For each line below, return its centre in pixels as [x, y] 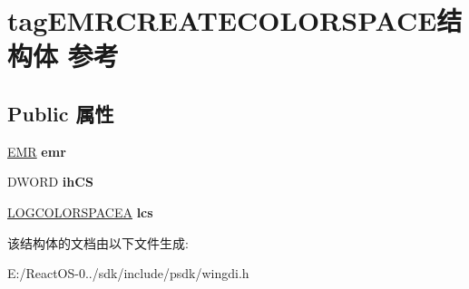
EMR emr [37, 151]
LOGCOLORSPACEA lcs [80, 212]
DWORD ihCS [50, 182]
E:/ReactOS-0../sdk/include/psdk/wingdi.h [128, 273]
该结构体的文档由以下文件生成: [98, 242]
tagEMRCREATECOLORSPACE [222, 20]
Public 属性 [61, 113]
